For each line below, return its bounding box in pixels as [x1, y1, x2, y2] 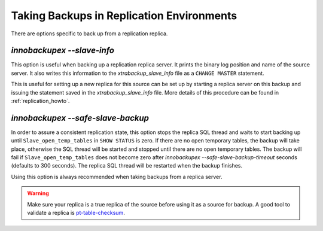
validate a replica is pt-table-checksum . [27, 209, 125, 217]
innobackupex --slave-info [11, 45, 115, 56]
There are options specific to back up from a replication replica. [11, 30, 168, 37]
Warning [27, 190, 49, 197]
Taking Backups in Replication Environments [11, 9, 237, 22]
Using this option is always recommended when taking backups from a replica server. [11, 173, 223, 180]
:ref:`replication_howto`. [11, 98, 70, 105]
